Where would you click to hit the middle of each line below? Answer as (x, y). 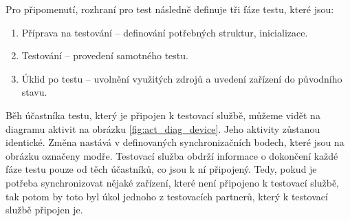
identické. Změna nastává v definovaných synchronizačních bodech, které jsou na (175, 142)
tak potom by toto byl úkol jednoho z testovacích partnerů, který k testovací (167, 196)
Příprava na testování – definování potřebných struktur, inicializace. (165, 32)
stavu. (34, 92)
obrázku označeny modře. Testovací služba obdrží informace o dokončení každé (172, 155)
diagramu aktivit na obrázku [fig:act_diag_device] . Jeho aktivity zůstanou (163, 128)
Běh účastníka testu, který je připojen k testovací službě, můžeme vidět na (163, 115)
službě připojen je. (44, 210)
